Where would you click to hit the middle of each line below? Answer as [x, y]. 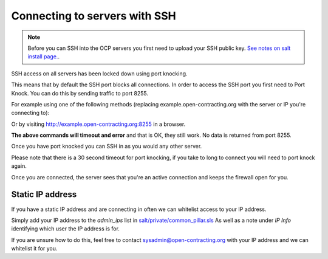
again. [19, 166]
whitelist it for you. [34, 249]
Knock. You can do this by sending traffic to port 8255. [80, 93]
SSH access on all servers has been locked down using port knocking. [99, 74]
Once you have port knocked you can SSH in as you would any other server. [107, 147]
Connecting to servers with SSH [94, 16]
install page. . [44, 57]
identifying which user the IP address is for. [65, 229]
